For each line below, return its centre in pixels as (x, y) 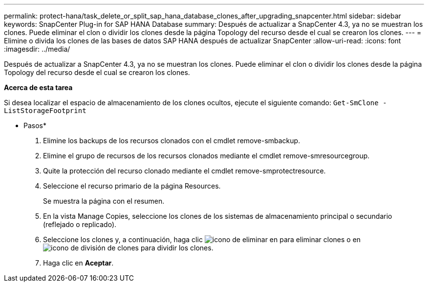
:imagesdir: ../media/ (37, 49)
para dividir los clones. (177, 248)
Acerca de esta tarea (38, 87)
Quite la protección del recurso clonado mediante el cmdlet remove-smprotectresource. (184, 171)
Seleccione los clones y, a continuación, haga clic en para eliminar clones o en (202, 239)
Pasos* (35, 125)
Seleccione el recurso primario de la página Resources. (132, 186)
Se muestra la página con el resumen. (104, 201)
